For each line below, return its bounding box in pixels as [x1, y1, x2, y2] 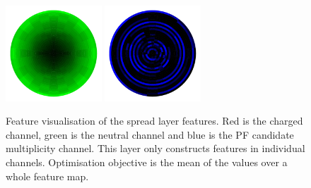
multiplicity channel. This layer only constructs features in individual [6, 141, 305, 156]
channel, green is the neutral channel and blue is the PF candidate [6, 127, 294, 142]
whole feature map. [6, 168, 89, 183]
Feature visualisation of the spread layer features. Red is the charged [6, 113, 303, 128]
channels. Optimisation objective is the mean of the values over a [6, 155, 288, 170]
